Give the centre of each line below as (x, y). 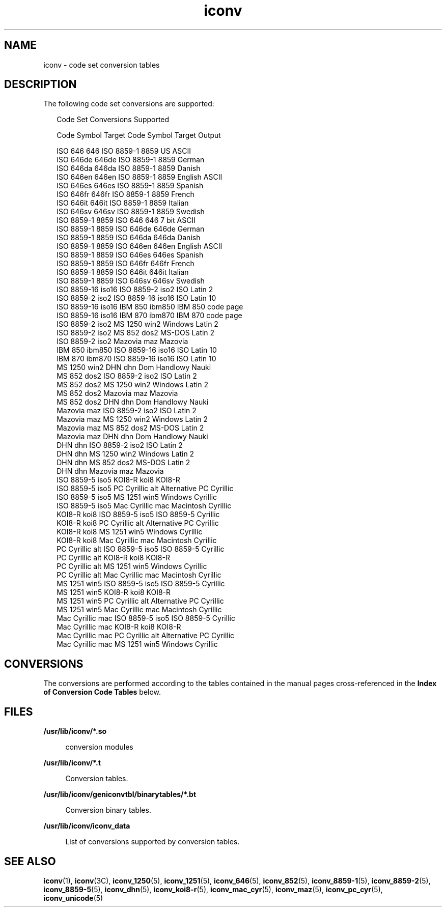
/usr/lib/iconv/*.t (72, 763)
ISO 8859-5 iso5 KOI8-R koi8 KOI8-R (118, 480)
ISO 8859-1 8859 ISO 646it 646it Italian (123, 272)
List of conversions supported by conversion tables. (152, 842)
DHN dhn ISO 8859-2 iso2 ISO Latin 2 (120, 445)
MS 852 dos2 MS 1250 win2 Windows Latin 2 (132, 385)
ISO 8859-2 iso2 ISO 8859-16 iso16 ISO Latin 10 (136, 298)
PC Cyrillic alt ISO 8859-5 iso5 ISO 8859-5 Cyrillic (141, 549)
